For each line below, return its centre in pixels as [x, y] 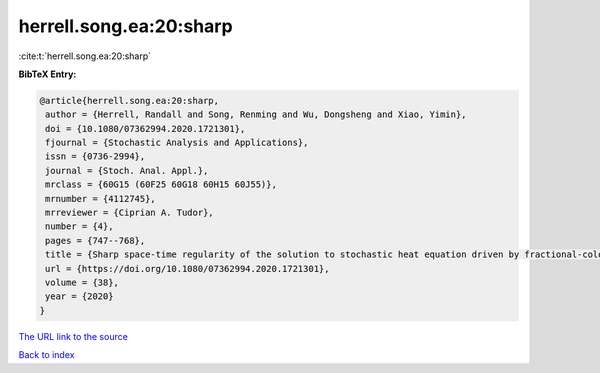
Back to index [46, 355]
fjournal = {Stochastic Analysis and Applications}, [177, 143]
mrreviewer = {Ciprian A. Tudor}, [129, 213]
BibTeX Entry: [47, 74]
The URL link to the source [73, 336]
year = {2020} [79, 296]
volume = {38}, [82, 282]
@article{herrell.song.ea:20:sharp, [129, 100]
